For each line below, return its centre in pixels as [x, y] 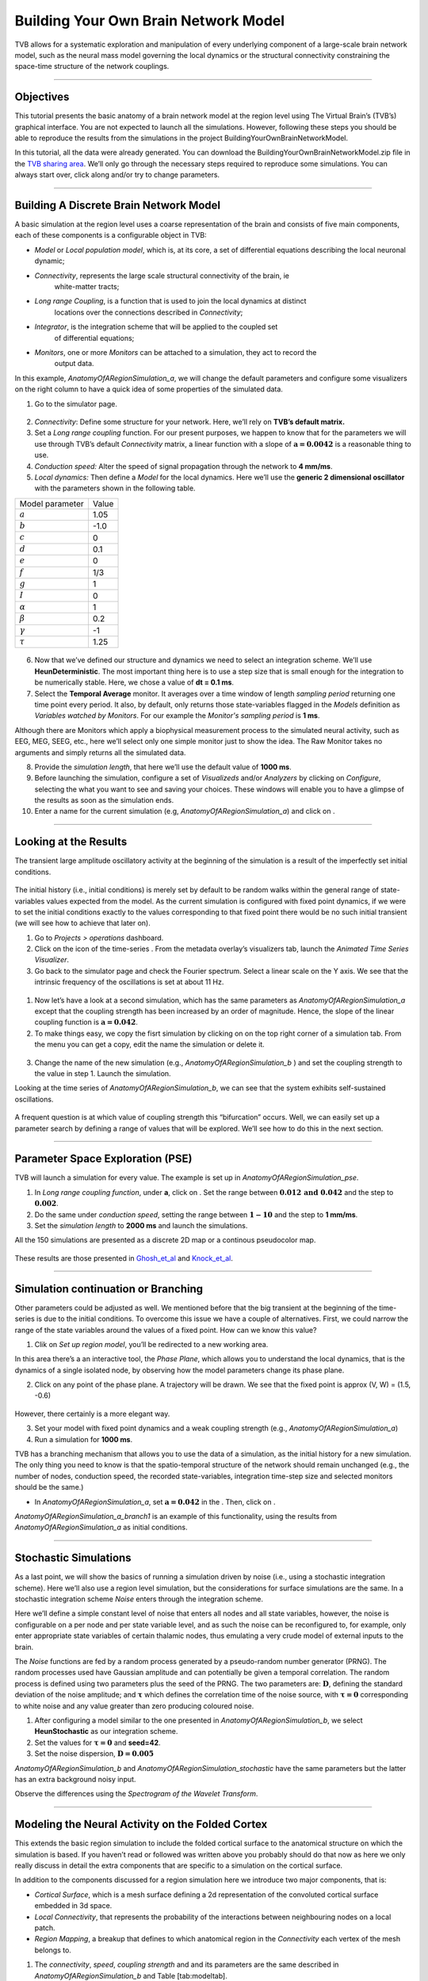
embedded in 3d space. [73, 1906]
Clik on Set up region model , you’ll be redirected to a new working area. [151, 1344]
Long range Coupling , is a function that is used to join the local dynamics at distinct [170, 301]
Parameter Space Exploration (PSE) [103, 1159]
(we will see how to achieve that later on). [82, 923]
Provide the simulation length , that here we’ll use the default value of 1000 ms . [163, 767]
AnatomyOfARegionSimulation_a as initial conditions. [101, 1527]
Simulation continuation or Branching [109, 1289]
